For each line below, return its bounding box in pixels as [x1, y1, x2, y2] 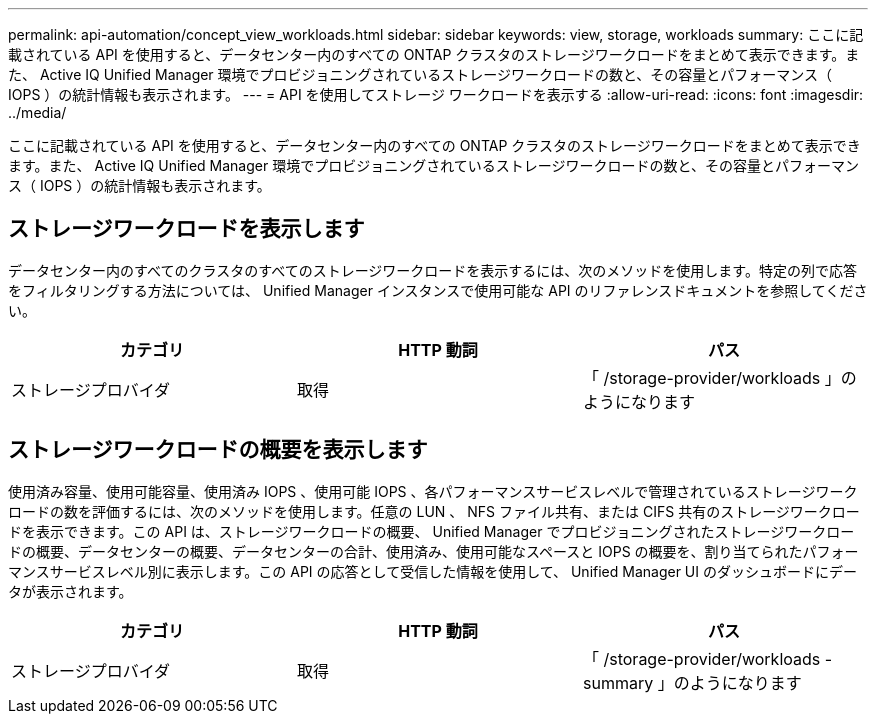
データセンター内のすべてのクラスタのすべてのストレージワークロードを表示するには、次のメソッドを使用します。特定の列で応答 [8, 261, 857, 279]
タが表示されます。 [8, 582, 133, 600]
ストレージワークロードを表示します [8, 216, 365, 242]
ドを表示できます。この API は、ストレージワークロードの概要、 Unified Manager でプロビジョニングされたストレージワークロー [8, 522, 855, 540]
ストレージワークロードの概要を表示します [8, 437, 428, 463]
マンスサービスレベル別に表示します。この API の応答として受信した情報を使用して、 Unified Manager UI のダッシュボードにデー [8, 562, 857, 580]
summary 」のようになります [582, 672, 802, 693]
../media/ [8, 104, 67, 121]
